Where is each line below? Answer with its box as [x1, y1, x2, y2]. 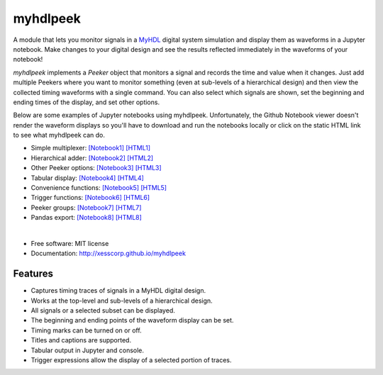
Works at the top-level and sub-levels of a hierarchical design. [30, 296, 213, 305]
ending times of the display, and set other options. [13, 98, 160, 106]
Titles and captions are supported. [30, 336, 131, 345]
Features [13, 268, 53, 280]
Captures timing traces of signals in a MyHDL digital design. [30, 286, 206, 295]
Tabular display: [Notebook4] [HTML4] [30, 174, 145, 182]
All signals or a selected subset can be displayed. [30, 306, 175, 315]
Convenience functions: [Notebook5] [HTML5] [30, 184, 167, 192]
